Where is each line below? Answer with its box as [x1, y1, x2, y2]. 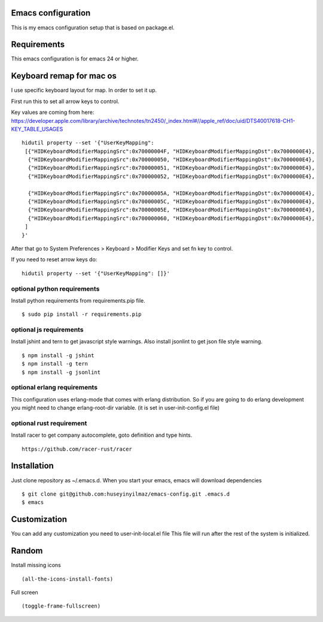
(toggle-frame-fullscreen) [22, 603, 101, 609]
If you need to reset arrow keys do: [11, 256, 97, 263]
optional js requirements [11, 325, 84, 334]
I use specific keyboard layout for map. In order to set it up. [11, 87, 157, 94]
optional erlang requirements [11, 384, 98, 392]
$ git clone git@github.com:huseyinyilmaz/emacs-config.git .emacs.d [22, 490, 230, 497]
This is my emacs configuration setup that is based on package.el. [11, 24, 175, 31]
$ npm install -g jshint [22, 352, 95, 359]
